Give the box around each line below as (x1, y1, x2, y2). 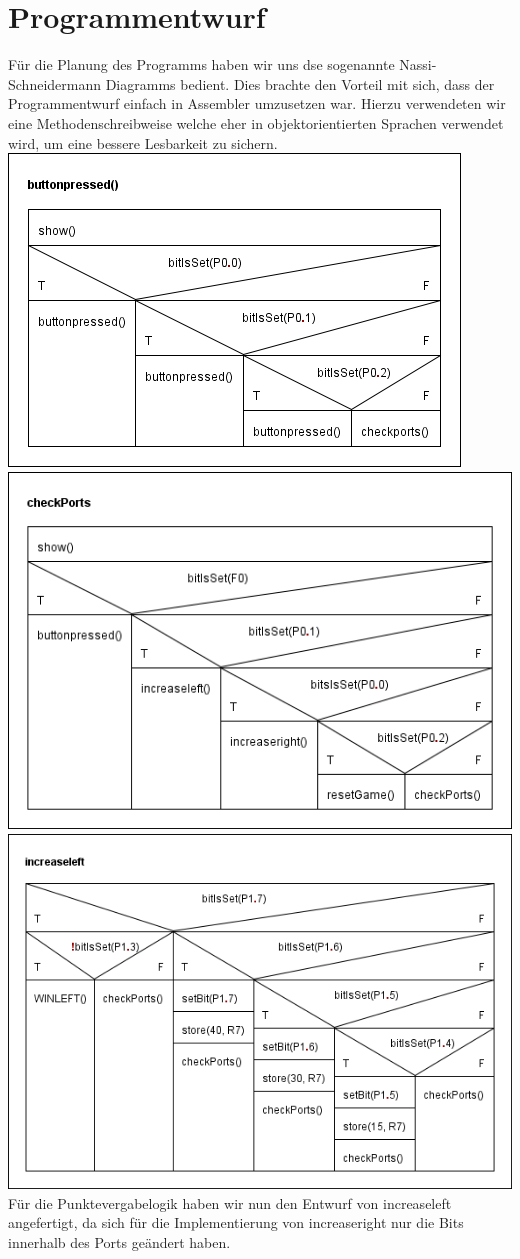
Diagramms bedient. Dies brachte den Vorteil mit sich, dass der (105, 73, 495, 94)
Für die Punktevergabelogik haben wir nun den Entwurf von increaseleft (8, 1192, 452, 1213)
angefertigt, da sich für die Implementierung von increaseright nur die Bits (8, 1212, 464, 1233)
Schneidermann (8, 73, 102, 94)
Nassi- (399, 54, 437, 75)
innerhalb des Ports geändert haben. (8, 1231, 231, 1252)
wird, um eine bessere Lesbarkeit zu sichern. (8, 132, 278, 153)
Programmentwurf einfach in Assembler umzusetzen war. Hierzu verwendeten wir (8, 93, 506, 114)
